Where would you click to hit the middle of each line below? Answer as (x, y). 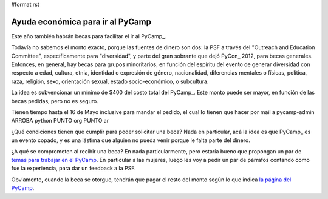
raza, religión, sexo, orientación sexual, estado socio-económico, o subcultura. (110, 81)
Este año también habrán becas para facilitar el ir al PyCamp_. (89, 36)
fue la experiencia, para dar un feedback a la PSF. (73, 168)
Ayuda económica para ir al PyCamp (81, 22)
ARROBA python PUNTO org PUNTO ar (60, 121)
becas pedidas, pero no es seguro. (55, 101)
